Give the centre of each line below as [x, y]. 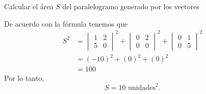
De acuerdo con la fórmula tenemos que [66, 23]
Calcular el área [29, 6]
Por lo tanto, [24, 78]
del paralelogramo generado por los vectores [131, 6]
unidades [142, 88]
